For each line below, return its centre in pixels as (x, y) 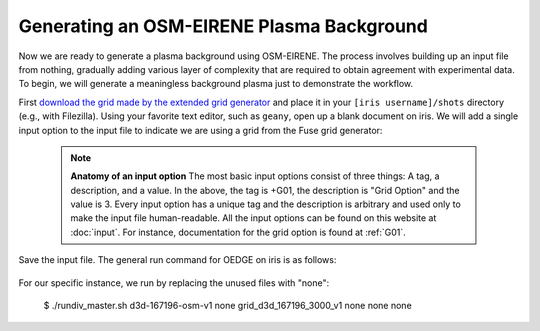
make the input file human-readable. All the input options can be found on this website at (253, 218)
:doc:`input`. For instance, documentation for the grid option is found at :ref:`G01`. (238, 232)
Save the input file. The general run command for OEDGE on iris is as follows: (177, 260)
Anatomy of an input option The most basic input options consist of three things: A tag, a (255, 176)
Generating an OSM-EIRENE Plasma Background (223, 26)
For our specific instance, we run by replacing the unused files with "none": (174, 282)
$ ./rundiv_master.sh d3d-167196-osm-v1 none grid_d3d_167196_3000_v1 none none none (227, 306)
